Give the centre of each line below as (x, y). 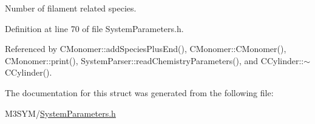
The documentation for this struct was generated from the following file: (139, 92)
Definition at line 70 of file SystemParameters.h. (94, 28)
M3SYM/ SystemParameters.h (60, 113)
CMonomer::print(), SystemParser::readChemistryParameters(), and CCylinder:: (154, 60)
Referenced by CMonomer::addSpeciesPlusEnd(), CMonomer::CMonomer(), (146, 49)
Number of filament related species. (71, 8)
